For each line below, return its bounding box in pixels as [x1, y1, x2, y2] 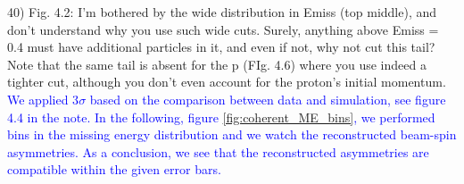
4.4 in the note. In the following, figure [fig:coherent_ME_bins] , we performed [7, 107, 435, 126]
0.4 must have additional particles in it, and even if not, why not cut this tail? [7, 38, 435, 56]
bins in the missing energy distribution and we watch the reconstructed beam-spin [7, 125, 457, 144]
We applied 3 [7, 89, 79, 108]
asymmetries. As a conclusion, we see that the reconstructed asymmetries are [7, 142, 429, 161]
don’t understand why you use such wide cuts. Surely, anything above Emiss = [7, 20, 439, 38]
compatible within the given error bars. [7, 160, 221, 179]
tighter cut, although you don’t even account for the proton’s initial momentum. [7, 72, 446, 91]
